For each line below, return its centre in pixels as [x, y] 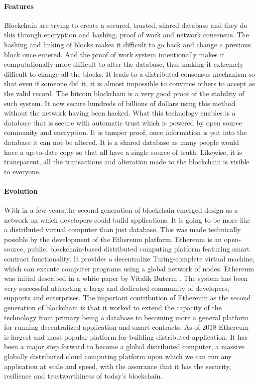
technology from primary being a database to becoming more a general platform [127, 317]
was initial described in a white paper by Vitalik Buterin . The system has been [126, 278]
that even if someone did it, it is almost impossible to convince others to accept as [129, 83]
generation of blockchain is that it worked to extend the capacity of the [113, 308]
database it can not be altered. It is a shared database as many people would [122, 142]
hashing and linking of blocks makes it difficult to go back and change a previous [128, 44]
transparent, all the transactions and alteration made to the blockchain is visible [127, 162]
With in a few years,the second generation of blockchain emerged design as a [121, 210]
